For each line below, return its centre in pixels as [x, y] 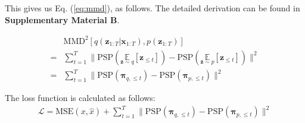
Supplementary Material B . [62, 19]
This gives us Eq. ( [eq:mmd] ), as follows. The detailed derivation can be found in [152, 8]
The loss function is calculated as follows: [80, 98]
